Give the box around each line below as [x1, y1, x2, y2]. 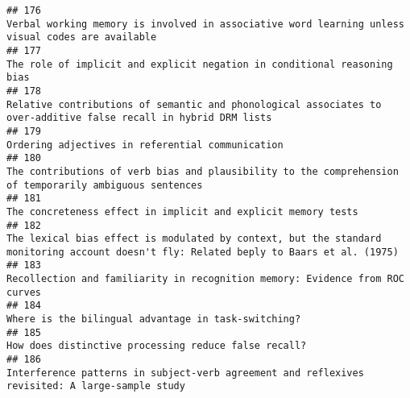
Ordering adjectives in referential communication [6, 139, 284, 151]
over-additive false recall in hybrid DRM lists [6, 112, 272, 124]
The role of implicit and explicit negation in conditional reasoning [6, 58, 393, 70]
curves [6, 286, 41, 298]
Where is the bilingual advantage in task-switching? [6, 313, 301, 325]
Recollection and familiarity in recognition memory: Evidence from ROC [6, 273, 404, 285]
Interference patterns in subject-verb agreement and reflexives [6, 367, 364, 379]
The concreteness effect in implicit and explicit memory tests [6, 205, 358, 218]
